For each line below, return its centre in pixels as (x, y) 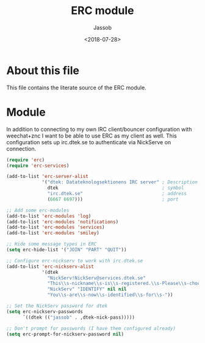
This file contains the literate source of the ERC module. (76, 87)
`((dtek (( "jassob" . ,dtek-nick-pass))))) (79, 317)
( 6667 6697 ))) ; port (113, 199)
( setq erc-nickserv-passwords (45, 312)
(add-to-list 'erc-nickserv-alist (50, 267)
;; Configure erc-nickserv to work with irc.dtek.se (75, 260)
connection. (21, 149)
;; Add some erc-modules (38, 210)
